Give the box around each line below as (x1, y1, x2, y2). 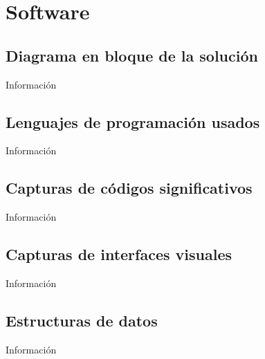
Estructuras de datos (6, 309, 158, 331)
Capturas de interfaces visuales (6, 243, 232, 265)
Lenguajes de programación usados (6, 111, 260, 132)
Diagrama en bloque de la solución (6, 44, 258, 66)
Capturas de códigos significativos (6, 177, 253, 199)
